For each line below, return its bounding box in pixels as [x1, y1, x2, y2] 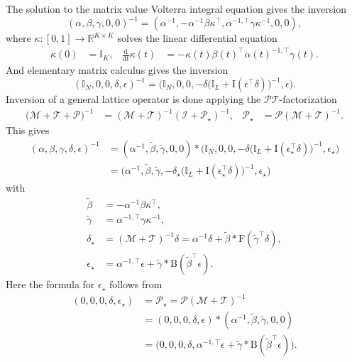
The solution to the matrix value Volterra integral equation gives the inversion [6, 1, 346, 16]
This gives [6, 123, 50, 138]
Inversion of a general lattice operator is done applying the [6, 92, 261, 106]
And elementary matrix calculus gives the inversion [6, 62, 229, 77]
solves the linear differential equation [117, 31, 277, 45]
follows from [109, 277, 163, 292]
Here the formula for [6, 277, 95, 292]
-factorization [279, 92, 337, 106]
